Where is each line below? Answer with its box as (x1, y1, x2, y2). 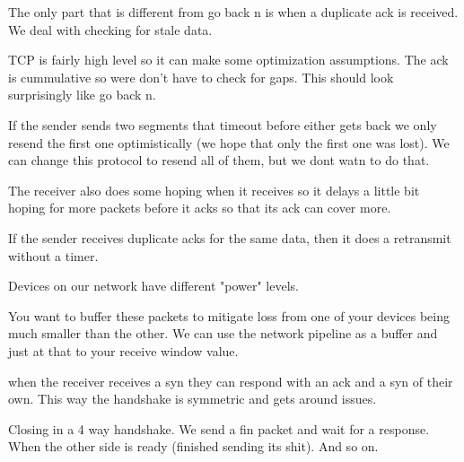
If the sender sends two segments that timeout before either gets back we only (8, 115, 437, 134)
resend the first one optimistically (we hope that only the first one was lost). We (8, 133, 450, 152)
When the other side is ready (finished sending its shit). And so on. (8, 437, 379, 456)
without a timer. (8, 246, 99, 265)
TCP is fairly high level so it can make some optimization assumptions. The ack (8, 50, 449, 69)
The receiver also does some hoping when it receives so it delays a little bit (8, 180, 420, 199)
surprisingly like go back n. (8, 85, 156, 104)
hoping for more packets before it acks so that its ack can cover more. (8, 198, 391, 217)
